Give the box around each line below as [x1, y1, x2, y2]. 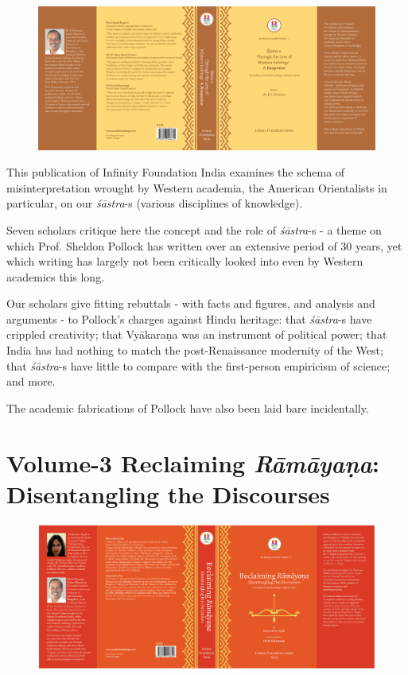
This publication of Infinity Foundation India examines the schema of [6, 164, 345, 180]
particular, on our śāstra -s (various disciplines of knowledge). [6, 195, 303, 211]
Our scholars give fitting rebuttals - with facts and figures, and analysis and [6, 295, 375, 312]
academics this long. [6, 268, 105, 285]
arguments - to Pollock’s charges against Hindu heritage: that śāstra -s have [6, 310, 372, 327]
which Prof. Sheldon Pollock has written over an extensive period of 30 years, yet [6, 237, 402, 254]
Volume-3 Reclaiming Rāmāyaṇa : [6, 446, 379, 479]
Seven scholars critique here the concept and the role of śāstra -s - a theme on [6, 221, 382, 238]
